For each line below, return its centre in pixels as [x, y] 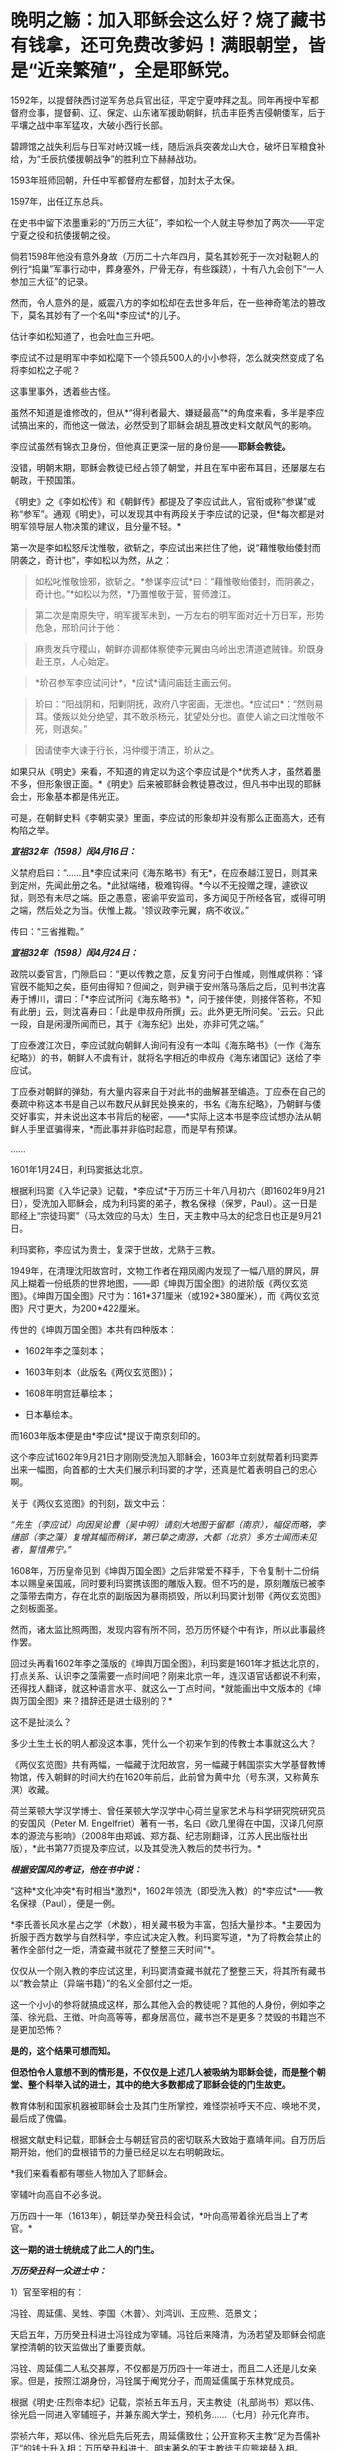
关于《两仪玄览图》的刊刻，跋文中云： [89, 1503]
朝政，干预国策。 [45, 480]
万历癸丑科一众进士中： [58, 2270]
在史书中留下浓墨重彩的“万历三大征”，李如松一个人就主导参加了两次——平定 [167, 222]
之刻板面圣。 [36, 1608]
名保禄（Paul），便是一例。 [65, 1903]
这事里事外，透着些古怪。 [63, 391]
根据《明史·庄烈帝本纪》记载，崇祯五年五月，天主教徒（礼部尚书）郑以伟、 [165, 2402]
